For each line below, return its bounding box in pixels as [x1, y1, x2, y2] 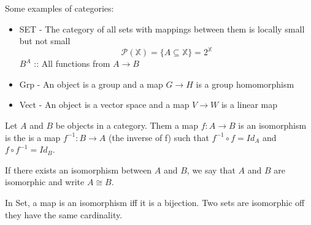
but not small [19, 34, 71, 47]
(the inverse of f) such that [108, 131, 209, 143]
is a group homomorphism [196, 77, 294, 90]
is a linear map [221, 98, 278, 111]
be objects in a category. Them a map [55, 119, 199, 132]
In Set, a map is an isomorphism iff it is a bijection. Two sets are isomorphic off [5, 196, 305, 209]
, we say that [186, 163, 236, 176]
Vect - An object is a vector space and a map [19, 98, 190, 111]
